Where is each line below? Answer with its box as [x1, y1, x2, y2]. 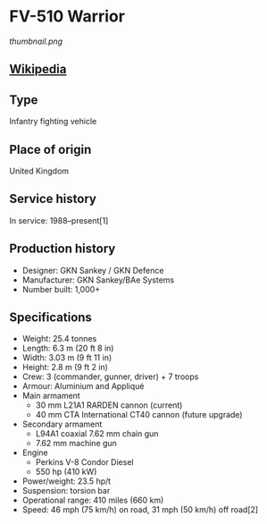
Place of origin [9, 141, 92, 157]
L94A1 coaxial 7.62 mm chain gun [35, 428, 159, 439]
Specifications [9, 309, 92, 325]
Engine [21, 447, 48, 458]
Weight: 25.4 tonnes [21, 334, 97, 344]
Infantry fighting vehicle [9, 116, 97, 127]
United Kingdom [9, 165, 70, 176]
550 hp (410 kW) [35, 467, 97, 478]
